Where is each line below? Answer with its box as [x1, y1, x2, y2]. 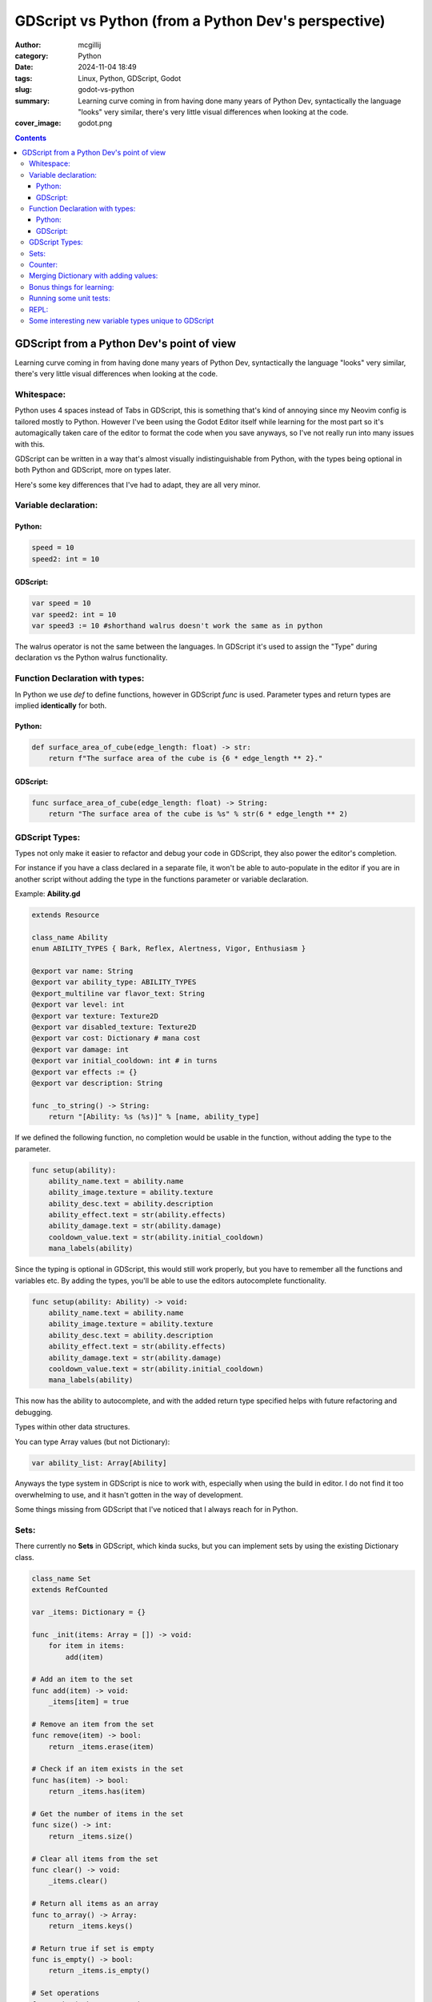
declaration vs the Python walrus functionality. [14, 653, 168, 662]
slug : [14, 85, 32, 94]
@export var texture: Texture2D [31, 1011, 159, 1020]
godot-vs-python [78, 85, 135, 94]
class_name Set [31, 1574, 91, 1583]
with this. [14, 439, 46, 448]
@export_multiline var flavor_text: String [31, 989, 206, 998]
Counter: [29, 259, 58, 269]
